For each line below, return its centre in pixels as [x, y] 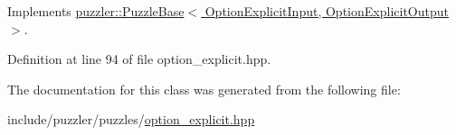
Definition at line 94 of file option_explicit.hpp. [139, 59]
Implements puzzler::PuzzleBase [96, 11]
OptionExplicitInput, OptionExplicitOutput [327, 11]
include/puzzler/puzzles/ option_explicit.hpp [131, 119]
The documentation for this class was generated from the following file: [204, 89]
